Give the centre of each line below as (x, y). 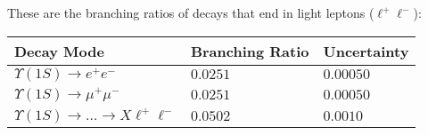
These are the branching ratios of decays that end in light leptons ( (191, 12)
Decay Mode (59, 51)
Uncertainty (366, 51)
